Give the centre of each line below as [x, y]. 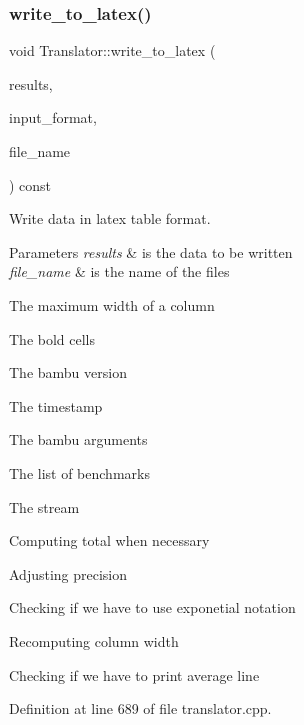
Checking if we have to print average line [134, 674]
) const [30, 184]
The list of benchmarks [79, 472]
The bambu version [68, 372]
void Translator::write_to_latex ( [112, 50]
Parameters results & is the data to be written [151, 251]
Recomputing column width [94, 640]
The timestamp [56, 405]
